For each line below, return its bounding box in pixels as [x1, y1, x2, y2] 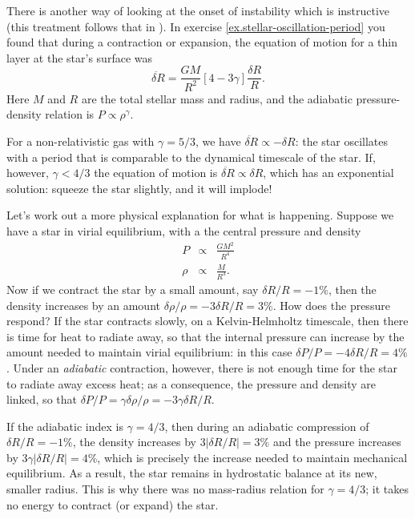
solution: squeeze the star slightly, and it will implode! [6, 179, 272, 196]
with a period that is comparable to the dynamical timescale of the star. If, [6, 148, 376, 165]
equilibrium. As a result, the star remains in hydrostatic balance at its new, [6, 465, 377, 481]
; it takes [365, 481, 409, 497]
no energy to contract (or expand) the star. [6, 496, 219, 513]
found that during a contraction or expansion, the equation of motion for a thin [6, 34, 397, 50]
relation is [45, 106, 95, 123]
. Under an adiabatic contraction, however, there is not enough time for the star [6, 359, 398, 376]
